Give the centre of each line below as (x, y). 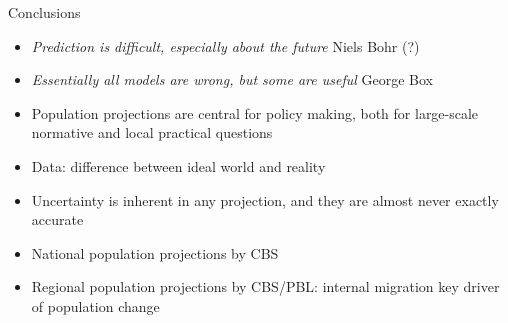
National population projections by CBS (155, 252)
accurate (57, 219)
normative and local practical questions (152, 132)
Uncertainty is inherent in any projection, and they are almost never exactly (265, 199)
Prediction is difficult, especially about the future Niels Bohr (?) (225, 45)
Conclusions (44, 12)
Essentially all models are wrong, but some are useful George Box (232, 79)
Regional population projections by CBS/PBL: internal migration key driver (265, 286)
